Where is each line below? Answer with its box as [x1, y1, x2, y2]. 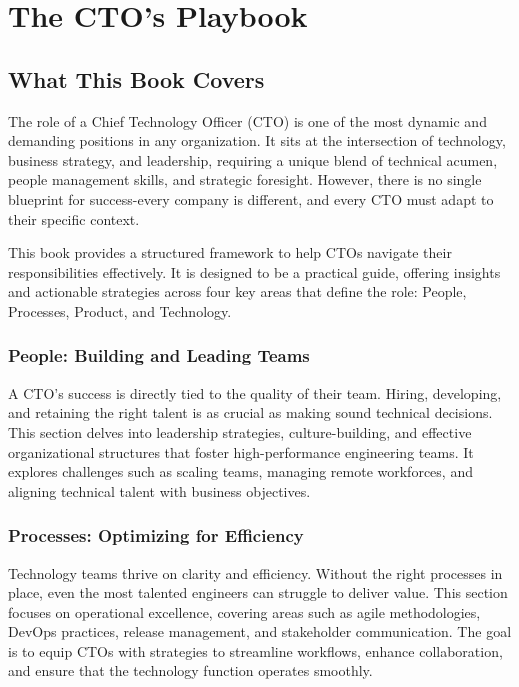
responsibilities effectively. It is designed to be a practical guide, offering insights [8, 261, 501, 282]
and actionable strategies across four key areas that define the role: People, [8, 281, 467, 302]
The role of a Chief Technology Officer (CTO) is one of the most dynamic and [8, 110, 487, 131]
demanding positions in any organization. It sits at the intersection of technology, [8, 130, 506, 151]
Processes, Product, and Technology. [8, 300, 232, 321]
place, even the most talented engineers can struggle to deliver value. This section [8, 582, 508, 603]
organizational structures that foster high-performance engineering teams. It [8, 441, 474, 462]
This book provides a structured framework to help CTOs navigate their [8, 242, 452, 263]
